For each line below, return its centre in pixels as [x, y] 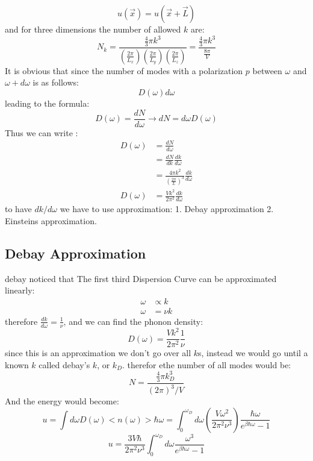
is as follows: [56, 82]
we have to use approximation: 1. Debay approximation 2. [167, 209]
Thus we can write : [42, 132]
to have [18, 209]
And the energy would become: [62, 401]
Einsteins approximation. [51, 220]
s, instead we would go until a [253, 353]
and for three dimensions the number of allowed [93, 29]
